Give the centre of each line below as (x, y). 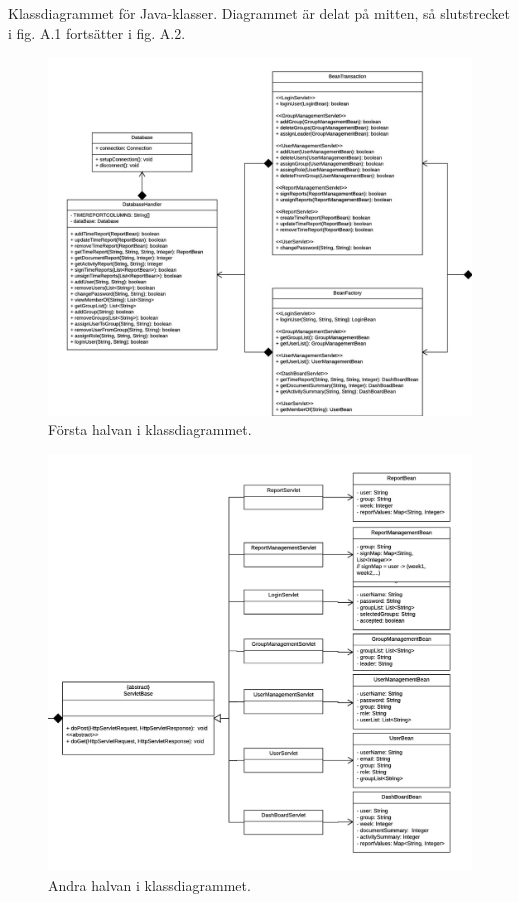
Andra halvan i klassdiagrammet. (149, 884)
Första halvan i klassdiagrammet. (150, 429)
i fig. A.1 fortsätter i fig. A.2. (97, 32)
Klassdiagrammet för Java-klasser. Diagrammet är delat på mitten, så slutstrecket (259, 13)
